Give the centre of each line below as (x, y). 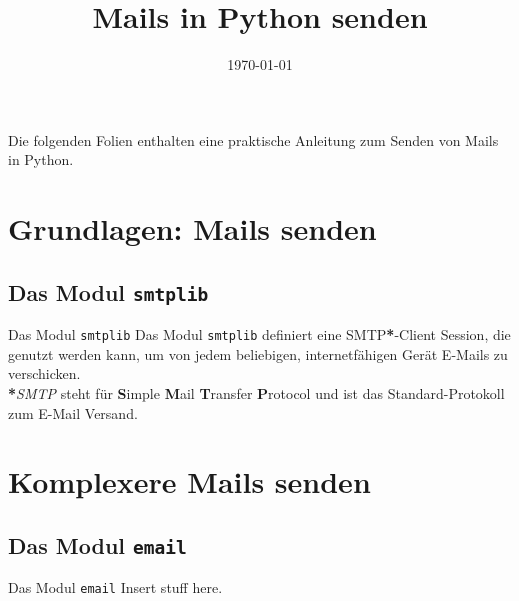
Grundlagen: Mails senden (192, 228)
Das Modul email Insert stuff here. (115, 587)
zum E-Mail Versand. (73, 412)
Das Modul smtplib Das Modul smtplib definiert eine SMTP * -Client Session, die (259, 334)
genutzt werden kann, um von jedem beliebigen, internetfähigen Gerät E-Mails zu (258, 353)
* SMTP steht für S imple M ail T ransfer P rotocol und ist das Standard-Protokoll (256, 392)
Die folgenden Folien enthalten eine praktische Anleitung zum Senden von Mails (253, 139)
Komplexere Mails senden (189, 481)
